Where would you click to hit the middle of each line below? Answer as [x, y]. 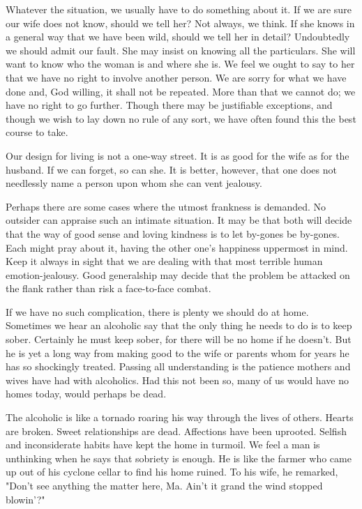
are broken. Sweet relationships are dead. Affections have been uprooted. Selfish [176, 431]
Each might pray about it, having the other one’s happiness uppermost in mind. [177, 247]
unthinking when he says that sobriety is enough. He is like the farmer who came [179, 458]
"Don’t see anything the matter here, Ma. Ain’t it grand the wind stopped [164, 485]
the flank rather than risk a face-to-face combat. [108, 288]
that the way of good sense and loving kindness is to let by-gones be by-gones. [173, 233]
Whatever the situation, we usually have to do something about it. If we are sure [179, 9]
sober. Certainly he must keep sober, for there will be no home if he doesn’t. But [179, 339]
